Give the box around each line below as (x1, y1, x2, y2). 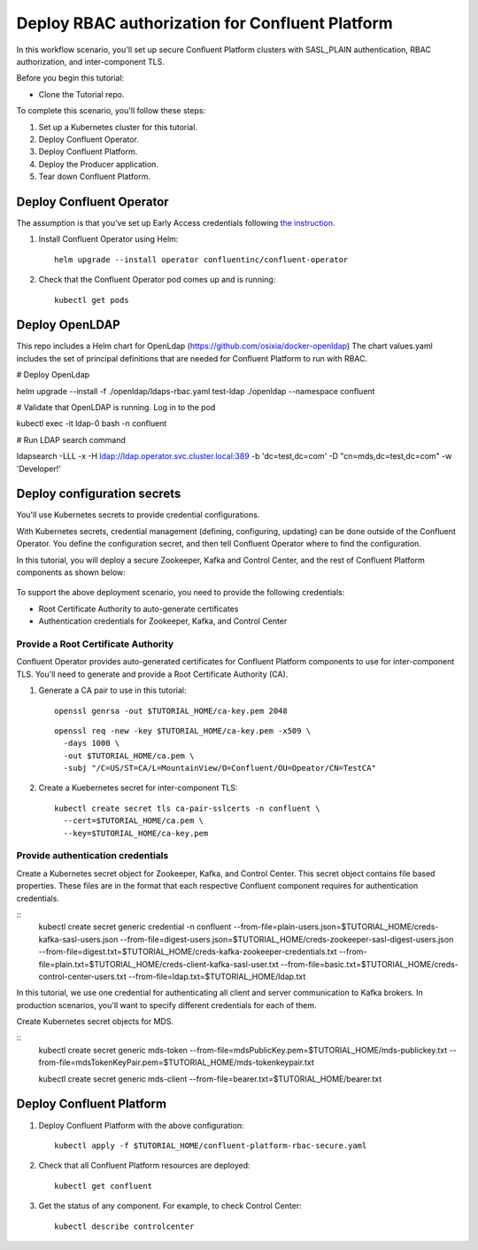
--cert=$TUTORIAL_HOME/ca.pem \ (63, 816, 204, 826)
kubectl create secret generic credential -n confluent (38, 921, 232, 932)
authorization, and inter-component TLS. (16, 56, 166, 66)
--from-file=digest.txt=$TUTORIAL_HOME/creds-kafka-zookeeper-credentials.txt (38, 946, 337, 957)
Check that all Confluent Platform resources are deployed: (38, 1161, 251, 1171)
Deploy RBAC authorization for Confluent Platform (16, 13, 393, 33)
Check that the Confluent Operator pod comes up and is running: (38, 275, 276, 285)
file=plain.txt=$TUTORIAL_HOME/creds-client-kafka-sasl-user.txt (38, 959, 279, 969)
